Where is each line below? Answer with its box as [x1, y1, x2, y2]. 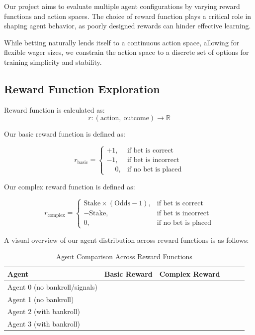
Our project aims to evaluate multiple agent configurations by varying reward [4, 1, 240, 11]
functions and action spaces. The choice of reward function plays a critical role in [4, 10, 252, 21]
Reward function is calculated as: [4, 104, 105, 115]
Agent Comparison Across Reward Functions [56, 251, 192, 262]
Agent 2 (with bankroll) [7, 306, 80, 317]
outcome [123, 115, 149, 122]
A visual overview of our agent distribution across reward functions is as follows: [4, 234, 249, 245]
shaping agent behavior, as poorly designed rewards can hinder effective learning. [4, 20, 251, 31]
